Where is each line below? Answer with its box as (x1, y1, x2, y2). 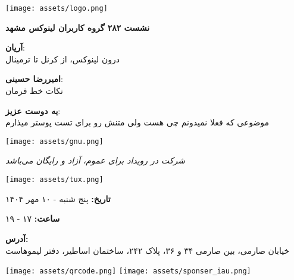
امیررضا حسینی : (5, 73, 63, 85)
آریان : (5, 41, 25, 54)
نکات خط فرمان (5, 84, 63, 97)
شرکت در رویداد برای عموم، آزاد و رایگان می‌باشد (5, 154, 185, 166)
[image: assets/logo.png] (5, 4, 108, 12)
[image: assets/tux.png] (5, 175, 104, 184)
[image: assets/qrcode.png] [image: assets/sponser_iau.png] (5, 267, 251, 276)
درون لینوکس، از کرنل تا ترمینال (5, 52, 120, 65)
